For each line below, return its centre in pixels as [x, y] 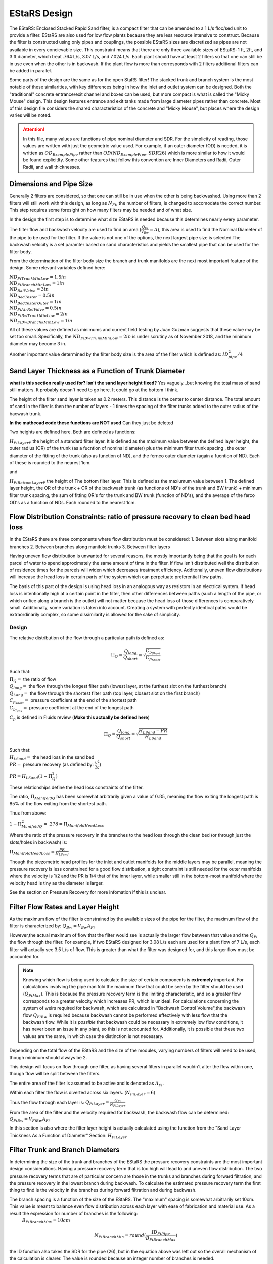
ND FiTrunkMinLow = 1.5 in [38, 277]
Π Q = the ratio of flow [33, 679]
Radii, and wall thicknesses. [52, 167]
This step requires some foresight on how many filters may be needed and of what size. [101, 210]
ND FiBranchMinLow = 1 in [37, 284]
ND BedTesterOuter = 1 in [36, 302]
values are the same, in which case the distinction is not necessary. [93, 1036]
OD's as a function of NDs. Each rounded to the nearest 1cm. [73, 502]
